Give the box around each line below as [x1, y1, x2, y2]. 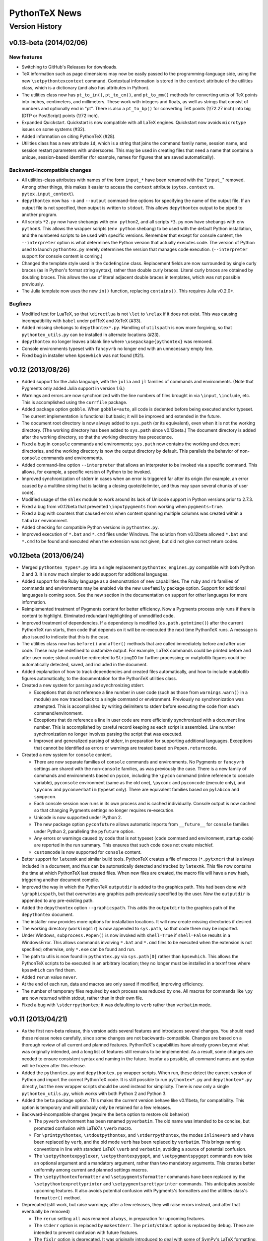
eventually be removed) [21, 1209, 70, 1215]
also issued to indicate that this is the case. [21, 633, 110, 640]
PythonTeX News [9, 7, 82, 18]
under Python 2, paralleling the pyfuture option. [34, 828, 135, 834]
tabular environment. [21, 517, 68, 523]
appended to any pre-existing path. [21, 897, 94, 903]
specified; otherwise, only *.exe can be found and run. [21, 946, 135, 953]
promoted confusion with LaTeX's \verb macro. [34, 1125, 133, 1131]
